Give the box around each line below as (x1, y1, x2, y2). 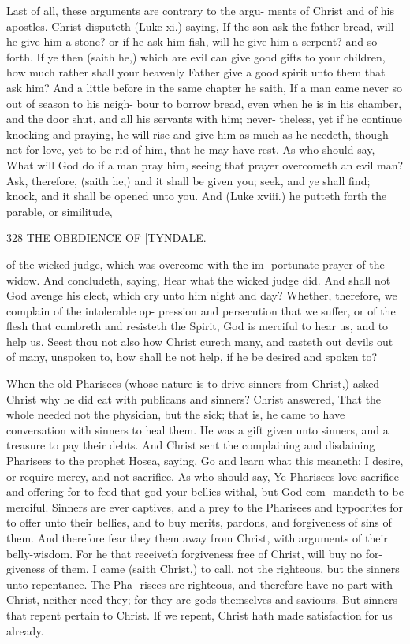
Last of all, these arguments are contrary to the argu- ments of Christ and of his (6, 2, 395, 18)
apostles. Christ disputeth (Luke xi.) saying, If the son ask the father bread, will (6, 17, 394, 34)
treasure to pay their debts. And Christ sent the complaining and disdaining (6, 437, 375, 453)
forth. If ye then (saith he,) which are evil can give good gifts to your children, (6, 48, 386, 65)
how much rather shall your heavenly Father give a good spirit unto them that (6, 64, 386, 80)
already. (6, 622, 44, 638)
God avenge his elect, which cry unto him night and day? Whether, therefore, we (6, 287, 397, 303)
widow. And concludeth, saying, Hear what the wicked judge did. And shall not (6, 271, 391, 288)
